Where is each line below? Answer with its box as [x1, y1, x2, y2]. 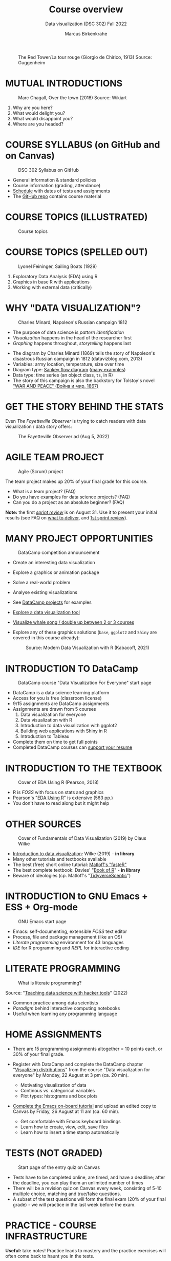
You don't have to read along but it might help [12, 800, 110, 806]
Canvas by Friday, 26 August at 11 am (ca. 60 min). [12, 1108, 120, 1114]
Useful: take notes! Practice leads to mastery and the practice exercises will [5, 1247, 166, 1253]
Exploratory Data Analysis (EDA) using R [12, 273, 98, 279]
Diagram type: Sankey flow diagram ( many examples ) [12, 366, 126, 372]
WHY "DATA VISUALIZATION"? [5, 302, 141, 314]
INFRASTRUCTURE [5, 1231, 88, 1242]
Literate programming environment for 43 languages [12, 940, 124, 946]
